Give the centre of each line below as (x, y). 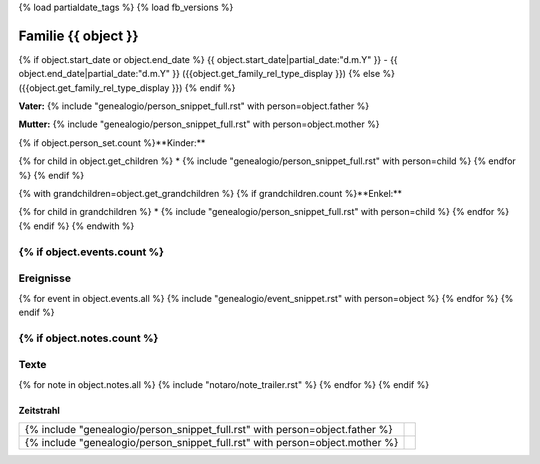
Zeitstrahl (39, 410)
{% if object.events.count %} (91, 252)
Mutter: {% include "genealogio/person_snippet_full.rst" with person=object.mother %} (199, 124)
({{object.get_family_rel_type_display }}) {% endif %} (127, 87)
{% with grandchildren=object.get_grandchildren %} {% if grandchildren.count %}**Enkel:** (210, 194)
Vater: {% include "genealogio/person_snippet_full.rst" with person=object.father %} (194, 106)
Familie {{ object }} (78, 35)
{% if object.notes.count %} (88, 338)
